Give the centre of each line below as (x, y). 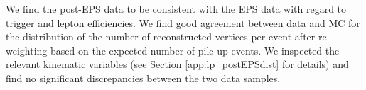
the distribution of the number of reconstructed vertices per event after (161, 36)
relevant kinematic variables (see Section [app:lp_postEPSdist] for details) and (177, 64)
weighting (27, 50)
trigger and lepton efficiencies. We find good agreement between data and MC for (183, 22)
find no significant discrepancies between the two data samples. (143, 78)
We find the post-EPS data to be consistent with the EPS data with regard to (176, 9)
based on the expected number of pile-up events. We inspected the (195, 50)
